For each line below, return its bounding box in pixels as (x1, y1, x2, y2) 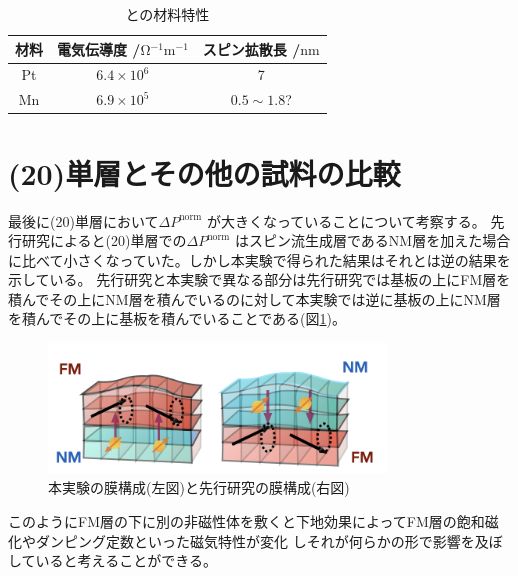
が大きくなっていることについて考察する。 (206, 210, 486, 231)
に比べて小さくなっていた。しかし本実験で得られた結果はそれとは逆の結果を (8, 249, 511, 270)
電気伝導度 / (57, 38, 141, 59)
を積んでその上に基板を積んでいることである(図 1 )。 (8, 308, 346, 329)
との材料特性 (125, 4, 210, 24)
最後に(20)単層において (8, 210, 159, 231)
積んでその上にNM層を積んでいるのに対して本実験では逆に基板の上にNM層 (8, 288, 501, 309)
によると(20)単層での (50, 230, 187, 251)
